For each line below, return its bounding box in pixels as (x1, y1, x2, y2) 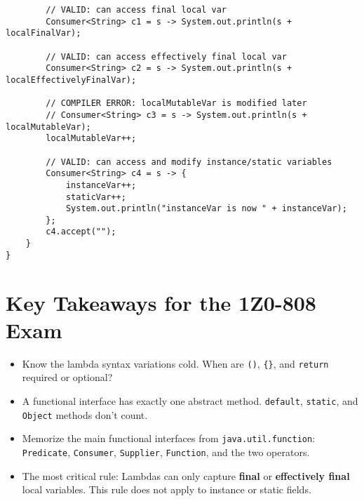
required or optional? (22, 370, 113, 385)
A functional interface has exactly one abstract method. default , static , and (22, 394, 358, 408)
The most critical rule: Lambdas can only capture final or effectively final (22, 468, 350, 483)
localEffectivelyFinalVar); (6, 74, 137, 85)
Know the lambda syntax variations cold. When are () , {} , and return (22, 356, 329, 370)
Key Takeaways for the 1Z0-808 (6, 288, 316, 316)
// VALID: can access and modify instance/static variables (46, 156, 332, 167)
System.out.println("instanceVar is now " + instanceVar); (65, 203, 347, 214)
